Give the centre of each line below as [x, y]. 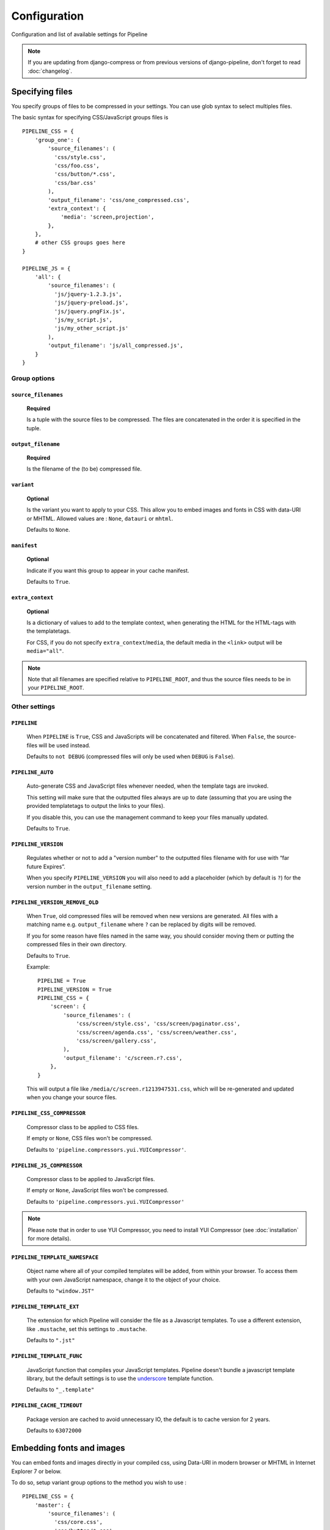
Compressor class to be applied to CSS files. [83, 1127]
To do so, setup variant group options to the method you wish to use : [99, 1482]
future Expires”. [46, 867]
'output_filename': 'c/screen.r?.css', [123, 1058]
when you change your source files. [72, 1097]
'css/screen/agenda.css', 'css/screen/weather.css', [157, 1032]
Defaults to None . [48, 530]
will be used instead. [65, 745]
